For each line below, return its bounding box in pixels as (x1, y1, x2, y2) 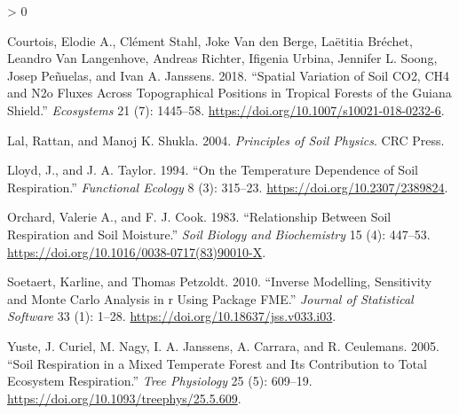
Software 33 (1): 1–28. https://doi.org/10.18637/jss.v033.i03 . (7, 307, 336, 325)
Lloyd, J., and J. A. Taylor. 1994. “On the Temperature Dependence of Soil (7, 160, 418, 179)
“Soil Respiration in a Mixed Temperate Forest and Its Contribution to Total (7, 354, 427, 372)
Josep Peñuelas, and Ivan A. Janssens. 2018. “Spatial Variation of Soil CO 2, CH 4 (7, 66, 450, 84)
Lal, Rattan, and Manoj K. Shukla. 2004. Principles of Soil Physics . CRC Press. (7, 130, 445, 149)
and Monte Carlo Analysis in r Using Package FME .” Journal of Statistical (7, 289, 414, 308)
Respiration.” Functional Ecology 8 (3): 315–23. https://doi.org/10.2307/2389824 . (7, 177, 448, 196)
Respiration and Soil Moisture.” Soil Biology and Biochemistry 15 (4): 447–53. (7, 224, 431, 243)
